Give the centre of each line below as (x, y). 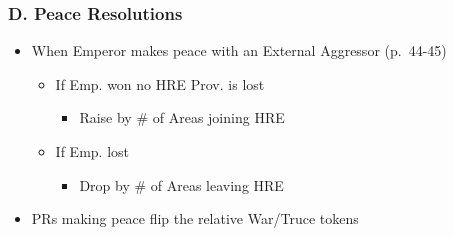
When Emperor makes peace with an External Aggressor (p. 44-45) (239, 50)
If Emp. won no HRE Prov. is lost (160, 83)
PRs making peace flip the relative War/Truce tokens (195, 218)
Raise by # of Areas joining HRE (182, 117)
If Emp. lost (92, 151)
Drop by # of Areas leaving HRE (181, 184)
